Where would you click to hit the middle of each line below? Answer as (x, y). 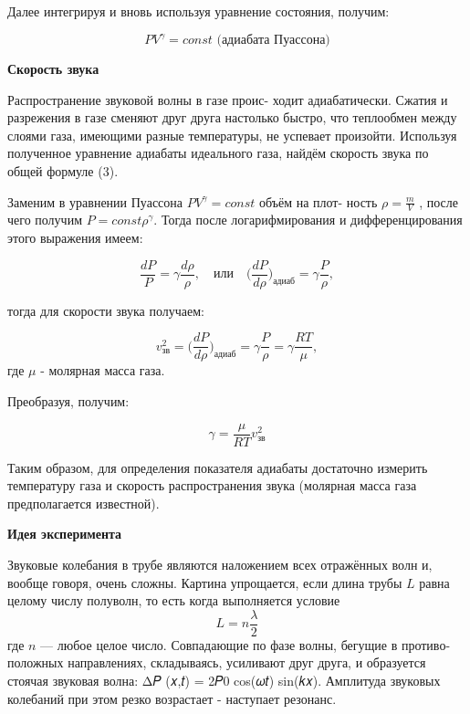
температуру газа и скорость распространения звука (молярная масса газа (212, 485)
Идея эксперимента (65, 534)
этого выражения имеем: (75, 238)
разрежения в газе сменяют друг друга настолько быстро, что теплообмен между (232, 117)
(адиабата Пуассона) (273, 41)
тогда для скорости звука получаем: (106, 310)
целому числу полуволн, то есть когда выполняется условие (174, 600)
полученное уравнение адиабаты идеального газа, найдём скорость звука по (218, 153)
